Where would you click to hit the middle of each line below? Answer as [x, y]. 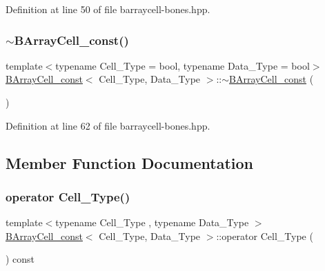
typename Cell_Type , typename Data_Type [152, 222]
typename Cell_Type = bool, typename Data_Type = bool [183, 65]
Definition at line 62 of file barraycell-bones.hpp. [108, 125]
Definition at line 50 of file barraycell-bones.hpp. [108, 9]
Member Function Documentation [130, 162]
